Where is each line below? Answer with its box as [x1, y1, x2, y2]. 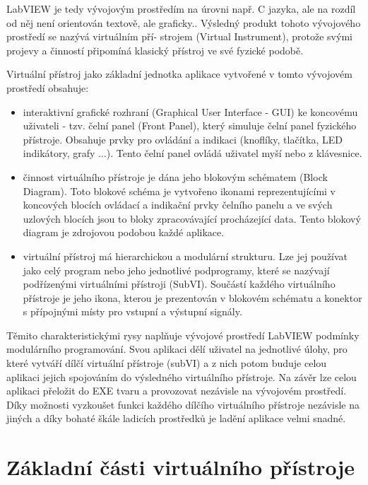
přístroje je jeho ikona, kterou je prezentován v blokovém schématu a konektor [23, 290, 362, 305]
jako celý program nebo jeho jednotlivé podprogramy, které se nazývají [23, 262, 330, 277]
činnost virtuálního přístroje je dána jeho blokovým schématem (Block [23, 169, 328, 184]
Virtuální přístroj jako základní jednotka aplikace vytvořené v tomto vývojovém [6, 66, 352, 81]
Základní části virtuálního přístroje [6, 452, 355, 481]
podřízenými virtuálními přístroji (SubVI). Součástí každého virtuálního [23, 276, 336, 291]
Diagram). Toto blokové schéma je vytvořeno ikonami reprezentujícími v [23, 183, 336, 198]
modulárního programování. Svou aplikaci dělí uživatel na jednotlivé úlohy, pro [6, 341, 348, 356]
